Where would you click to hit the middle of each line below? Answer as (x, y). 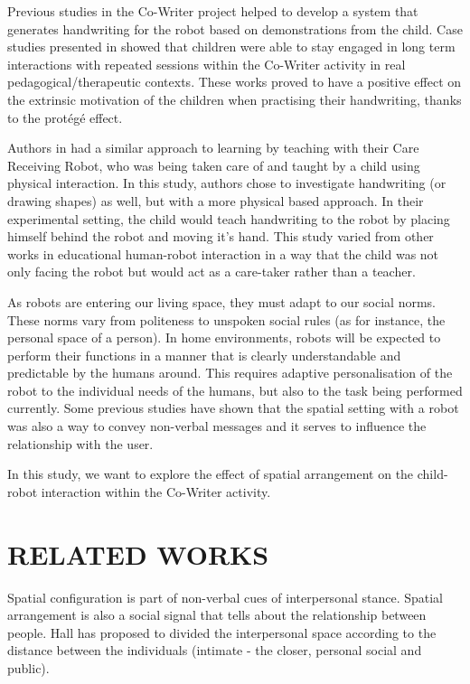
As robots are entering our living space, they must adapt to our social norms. (221, 301)
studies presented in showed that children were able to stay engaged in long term (231, 47)
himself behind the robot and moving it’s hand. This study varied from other (221, 236)
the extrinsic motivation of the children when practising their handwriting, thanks (235, 99)
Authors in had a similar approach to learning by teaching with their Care (213, 148)
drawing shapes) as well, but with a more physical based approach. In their (216, 200)
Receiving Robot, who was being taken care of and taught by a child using (214, 165)
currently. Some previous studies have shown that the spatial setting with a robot (233, 408)
